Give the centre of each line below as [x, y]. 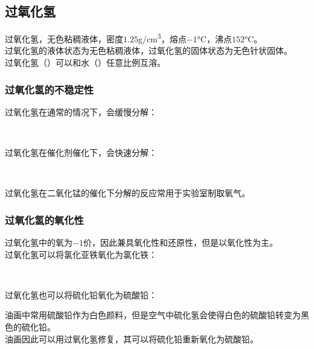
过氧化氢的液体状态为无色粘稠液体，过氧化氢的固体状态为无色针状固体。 [149, 50]
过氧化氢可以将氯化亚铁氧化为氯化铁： [81, 254]
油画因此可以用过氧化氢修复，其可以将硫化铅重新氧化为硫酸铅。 [132, 338]
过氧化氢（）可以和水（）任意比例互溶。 [85, 62]
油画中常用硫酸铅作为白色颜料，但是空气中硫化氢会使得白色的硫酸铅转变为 [153, 315]
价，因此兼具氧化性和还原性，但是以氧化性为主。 [180, 242]
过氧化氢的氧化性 [44, 219]
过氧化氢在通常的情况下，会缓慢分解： [81, 111]
